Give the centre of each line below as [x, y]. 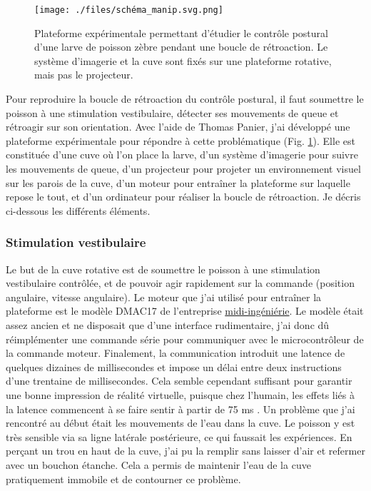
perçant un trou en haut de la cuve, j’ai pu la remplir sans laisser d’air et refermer [185, 451]
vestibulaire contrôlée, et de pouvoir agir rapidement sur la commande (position [180, 283]
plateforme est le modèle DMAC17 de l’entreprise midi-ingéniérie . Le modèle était [185, 311]
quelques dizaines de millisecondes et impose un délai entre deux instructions [174, 366]
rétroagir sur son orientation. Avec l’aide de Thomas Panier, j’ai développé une [178, 127]
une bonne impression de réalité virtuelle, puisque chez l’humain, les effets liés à [180, 394]
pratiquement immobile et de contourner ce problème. [123, 479]
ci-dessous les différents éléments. [78, 210]
